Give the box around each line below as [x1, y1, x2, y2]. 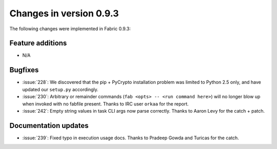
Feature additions [9, 39, 67, 48]
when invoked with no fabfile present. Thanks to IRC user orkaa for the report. [22, 100, 189, 107]
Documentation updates [9, 121, 89, 130]
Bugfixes [9, 66, 39, 74]
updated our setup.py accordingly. [22, 86, 98, 92]
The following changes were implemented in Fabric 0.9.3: [9, 26, 131, 32]
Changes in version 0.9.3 [9, 8, 119, 19]
